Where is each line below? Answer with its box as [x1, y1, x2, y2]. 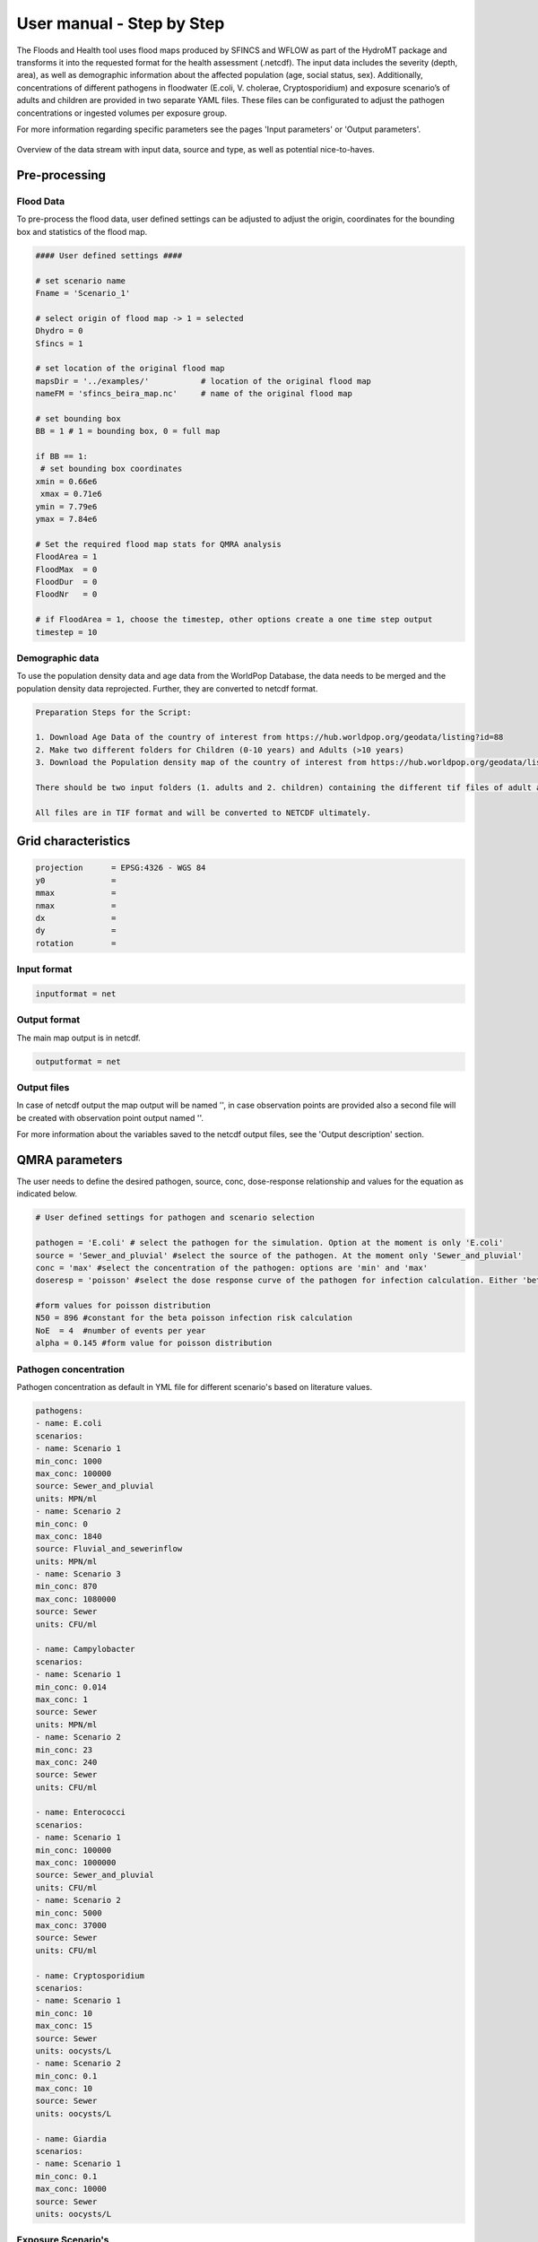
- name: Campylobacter [35, 1644, 135, 1655]
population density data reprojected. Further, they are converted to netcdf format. [16, 682, 318, 694]
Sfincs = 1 [35, 338, 83, 349]
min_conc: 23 [35, 1744, 93, 1755]
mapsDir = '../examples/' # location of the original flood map [35, 376, 372, 386]
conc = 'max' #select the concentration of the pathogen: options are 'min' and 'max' [35, 1263, 429, 1273]
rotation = [35, 938, 117, 948]
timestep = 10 [35, 627, 98, 637]
